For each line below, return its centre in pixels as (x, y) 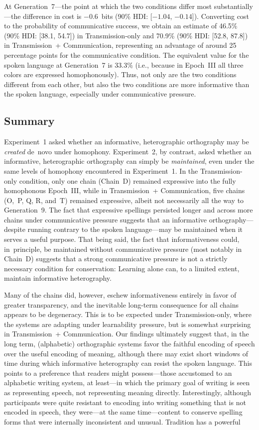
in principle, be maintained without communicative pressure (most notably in (123, 249)
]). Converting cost (220, 16)
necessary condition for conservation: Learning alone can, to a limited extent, (122, 268)
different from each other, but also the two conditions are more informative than (127, 84)
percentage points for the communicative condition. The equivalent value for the (127, 54)
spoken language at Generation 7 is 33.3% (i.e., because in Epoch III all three (124, 64)
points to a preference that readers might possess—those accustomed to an (118, 373)
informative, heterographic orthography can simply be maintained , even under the (129, 161)
